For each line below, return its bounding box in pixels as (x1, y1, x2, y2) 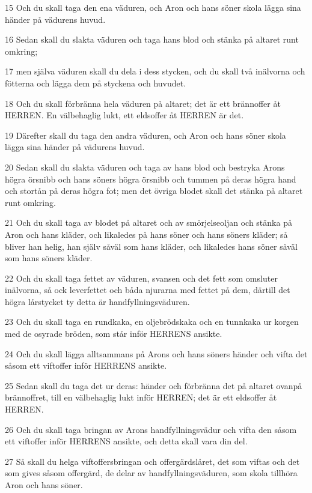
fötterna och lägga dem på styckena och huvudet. (5, 76, 186, 89)
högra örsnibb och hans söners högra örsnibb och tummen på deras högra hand (5, 172, 296, 185)
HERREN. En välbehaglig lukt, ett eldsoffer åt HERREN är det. (5, 109, 244, 121)
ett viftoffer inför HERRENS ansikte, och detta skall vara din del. (5, 435, 248, 447)
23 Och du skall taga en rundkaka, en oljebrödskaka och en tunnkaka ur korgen (5, 315, 299, 328)
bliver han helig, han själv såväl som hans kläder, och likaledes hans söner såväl (5, 240, 298, 252)
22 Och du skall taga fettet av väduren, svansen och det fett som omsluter (5, 271, 278, 284)
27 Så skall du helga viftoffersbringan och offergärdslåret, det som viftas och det (5, 455, 300, 467)
